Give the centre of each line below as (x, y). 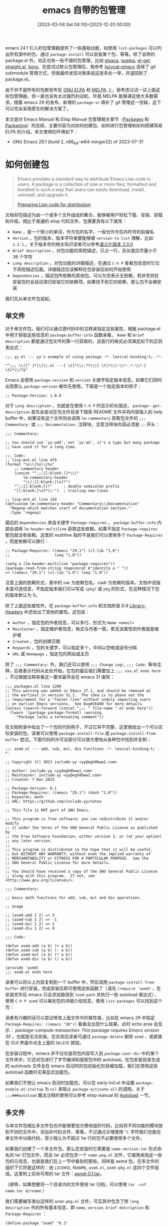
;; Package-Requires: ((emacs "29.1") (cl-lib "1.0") (62, 551)
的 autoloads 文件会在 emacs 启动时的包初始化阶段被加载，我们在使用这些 (82, 1066)
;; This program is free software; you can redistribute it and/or (77, 819)
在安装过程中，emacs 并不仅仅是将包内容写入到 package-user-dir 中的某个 (82, 1053)
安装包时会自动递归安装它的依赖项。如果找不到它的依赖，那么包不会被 (85, 282)
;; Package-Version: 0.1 (31, 788)
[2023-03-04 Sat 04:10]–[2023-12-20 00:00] (84, 24)
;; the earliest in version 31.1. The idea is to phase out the (74, 695)
